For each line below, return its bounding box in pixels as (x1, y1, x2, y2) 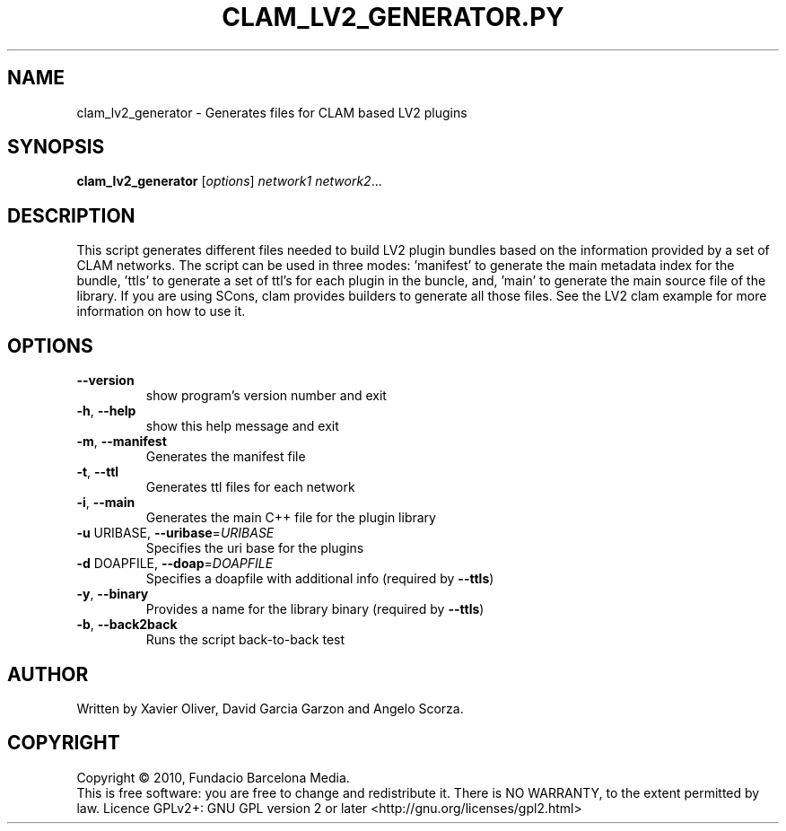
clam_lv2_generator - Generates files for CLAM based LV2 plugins (76, 104, 467, 120)
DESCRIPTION (7, 204, 135, 227)
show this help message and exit (145, 418, 339, 434)
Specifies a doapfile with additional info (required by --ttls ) (145, 571, 494, 587)
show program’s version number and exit (145, 388, 387, 404)
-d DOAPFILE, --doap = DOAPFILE (76, 555, 274, 572)
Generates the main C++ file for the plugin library (145, 510, 436, 526)
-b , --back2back (76, 617, 178, 633)
